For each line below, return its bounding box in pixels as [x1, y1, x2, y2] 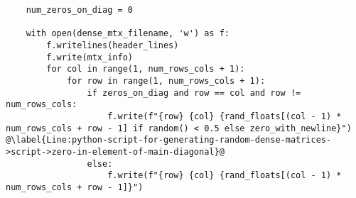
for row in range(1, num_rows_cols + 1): [66, 75, 266, 86]
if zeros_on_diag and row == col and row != [87, 87, 301, 98]
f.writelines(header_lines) [46, 40, 179, 50]
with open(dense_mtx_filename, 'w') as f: [26, 28, 230, 39]
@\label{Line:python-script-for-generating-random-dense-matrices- [6, 135, 332, 145]
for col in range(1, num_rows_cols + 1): [46, 64, 245, 75]
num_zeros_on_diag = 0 [26, 5, 133, 15]
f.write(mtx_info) [46, 52, 133, 62]
